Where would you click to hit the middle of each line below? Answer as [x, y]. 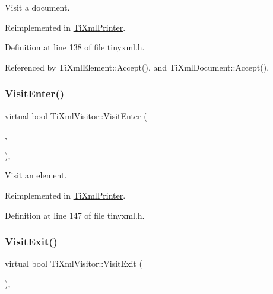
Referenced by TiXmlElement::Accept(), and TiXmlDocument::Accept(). [137, 67]
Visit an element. [36, 175]
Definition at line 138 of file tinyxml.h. [75, 47]
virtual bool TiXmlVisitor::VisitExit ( [74, 263]
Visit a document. [37, 7]
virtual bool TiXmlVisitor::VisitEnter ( [76, 115]
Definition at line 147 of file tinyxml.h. [75, 215]
